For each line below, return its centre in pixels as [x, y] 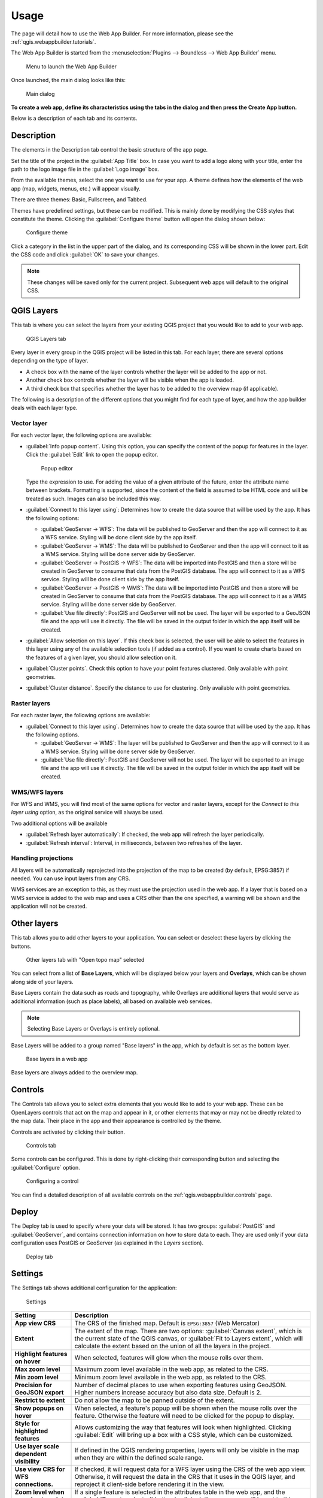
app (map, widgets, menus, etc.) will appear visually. [76, 188]
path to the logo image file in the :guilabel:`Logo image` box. [85, 169]
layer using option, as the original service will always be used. [87, 813]
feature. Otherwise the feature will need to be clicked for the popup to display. [184, 1416]
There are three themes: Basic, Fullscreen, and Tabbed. [79, 200]
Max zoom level [37, 1369]
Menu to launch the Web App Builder [71, 67]
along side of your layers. [42, 981]
